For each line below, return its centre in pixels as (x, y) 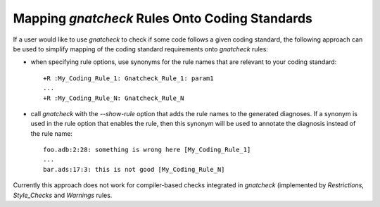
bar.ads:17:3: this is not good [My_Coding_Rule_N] (134, 169)
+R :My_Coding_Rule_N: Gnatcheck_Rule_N (114, 98)
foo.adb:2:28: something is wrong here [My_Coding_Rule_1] (147, 150)
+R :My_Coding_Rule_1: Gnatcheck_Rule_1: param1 (128, 78)
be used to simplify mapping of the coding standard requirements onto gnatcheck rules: (141, 49)
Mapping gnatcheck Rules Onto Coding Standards (163, 18)
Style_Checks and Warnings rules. (63, 195)
